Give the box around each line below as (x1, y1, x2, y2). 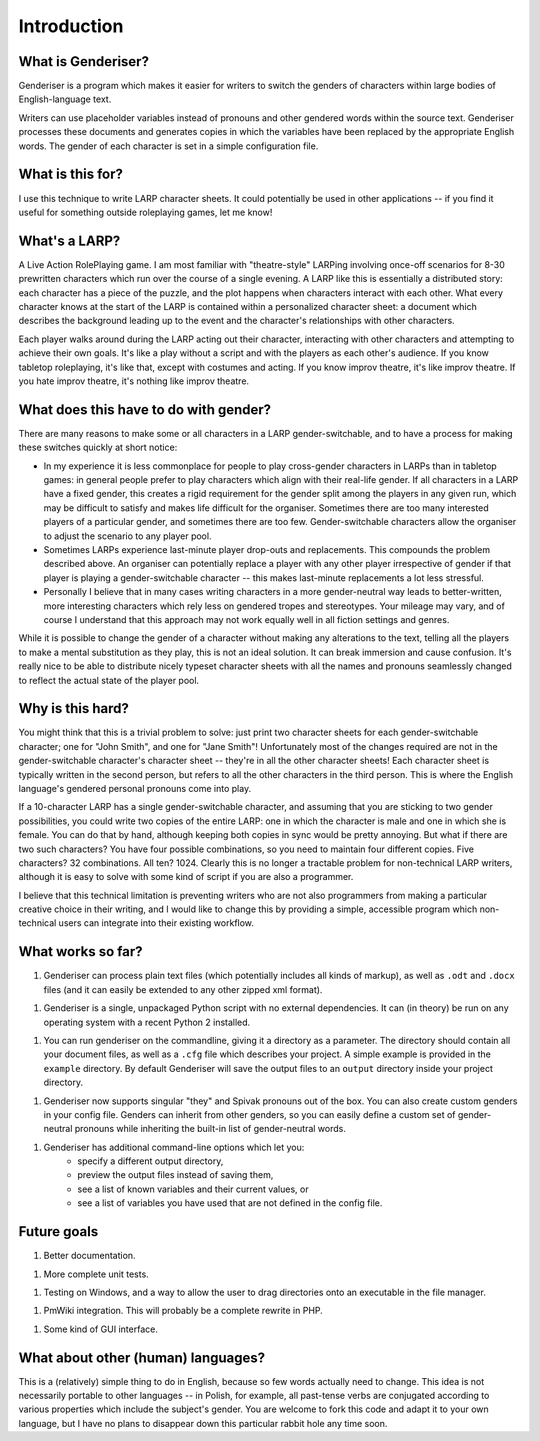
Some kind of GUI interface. (43, 1323, 159, 1335)
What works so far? (18, 943, 144, 960)
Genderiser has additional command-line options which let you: (43, 1141, 305, 1153)
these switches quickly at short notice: (18, 441, 178, 454)
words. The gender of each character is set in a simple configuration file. (18, 140, 319, 152)
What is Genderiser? (18, 53, 150, 70)
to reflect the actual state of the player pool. (18, 674, 200, 686)
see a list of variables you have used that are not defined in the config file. (77, 1197, 383, 1209)
